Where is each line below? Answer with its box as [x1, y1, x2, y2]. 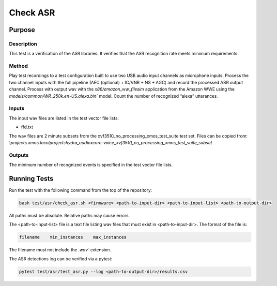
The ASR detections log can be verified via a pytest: [9, 256, 113, 261]
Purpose [9, 26, 35, 34]
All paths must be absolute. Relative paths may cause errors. [9, 212, 130, 218]
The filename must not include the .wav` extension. [9, 247, 111, 253]
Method [9, 63, 28, 70]
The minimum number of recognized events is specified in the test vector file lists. [9, 162, 173, 168]
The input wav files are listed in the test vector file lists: [9, 115, 119, 121]
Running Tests [9, 174, 53, 182]
